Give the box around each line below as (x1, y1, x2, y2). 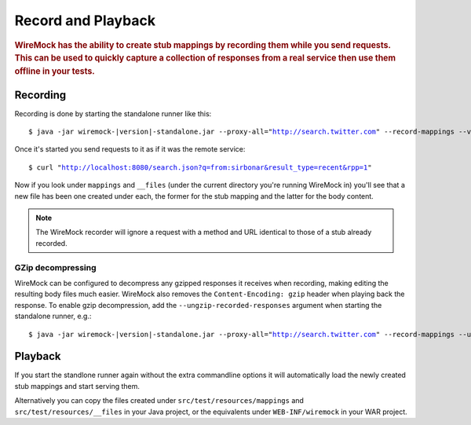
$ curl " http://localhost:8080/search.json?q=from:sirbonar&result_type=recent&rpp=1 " (28, 163, 372, 172)
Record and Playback (14, 12, 156, 29)
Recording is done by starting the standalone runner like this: (14, 108, 212, 118)
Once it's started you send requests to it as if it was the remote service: (14, 145, 246, 154)
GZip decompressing (14, 262, 97, 273)
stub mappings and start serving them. (14, 381, 141, 390)
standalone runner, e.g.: (14, 311, 92, 321)
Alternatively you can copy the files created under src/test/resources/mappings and (14, 396, 304, 405)
